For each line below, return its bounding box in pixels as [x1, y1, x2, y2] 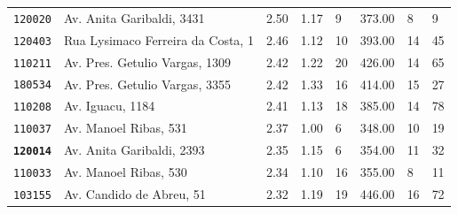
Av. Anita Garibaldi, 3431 [63, 8, 205, 27]
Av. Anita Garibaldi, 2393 [63, 141, 205, 159]
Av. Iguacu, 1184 [63, 96, 155, 115]
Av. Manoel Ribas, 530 [63, 163, 187, 181]
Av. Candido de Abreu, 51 [63, 185, 206, 203]
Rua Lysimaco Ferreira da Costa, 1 [63, 30, 254, 49]
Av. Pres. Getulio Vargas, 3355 [63, 74, 231, 93]
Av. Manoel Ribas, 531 [63, 118, 187, 137]
